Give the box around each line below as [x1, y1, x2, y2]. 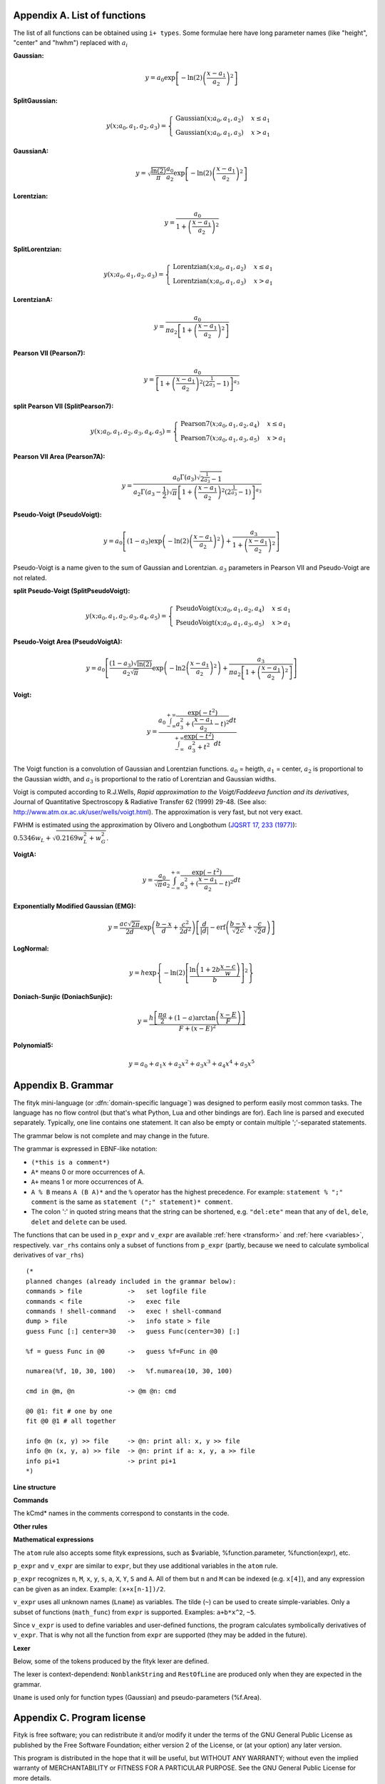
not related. [13, 573, 47, 582]
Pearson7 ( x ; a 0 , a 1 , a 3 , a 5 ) [180, 434, 260, 444]
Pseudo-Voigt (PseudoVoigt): [13, 510, 103, 519]
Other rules [13, 1522, 48, 1531]
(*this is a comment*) [31, 1158, 111, 1166]
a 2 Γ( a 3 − [133, 488, 162, 497]
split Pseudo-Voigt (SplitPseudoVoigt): [13, 587, 130, 595]
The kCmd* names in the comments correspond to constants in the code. [13, 1509, 230, 1518]
